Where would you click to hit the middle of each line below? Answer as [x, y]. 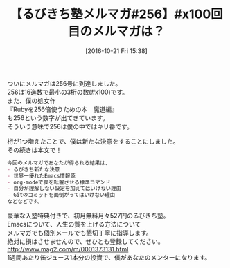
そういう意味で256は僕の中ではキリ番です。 [70, 126]
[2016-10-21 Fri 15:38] [116, 51]
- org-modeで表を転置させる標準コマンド [59, 182]
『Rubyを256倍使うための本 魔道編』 [62, 109]
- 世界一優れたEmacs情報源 [42, 176]
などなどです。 [25, 202]
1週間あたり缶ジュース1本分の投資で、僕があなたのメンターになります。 [109, 258]
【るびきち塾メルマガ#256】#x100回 [116, 14]
